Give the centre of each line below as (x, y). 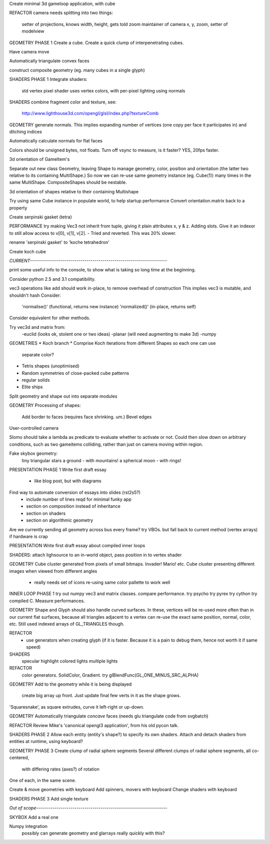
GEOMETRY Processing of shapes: (45, 405)
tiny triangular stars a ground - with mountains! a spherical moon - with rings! (101, 460)
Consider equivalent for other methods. (50, 318)
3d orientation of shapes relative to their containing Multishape (74, 191)
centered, (19, 758)
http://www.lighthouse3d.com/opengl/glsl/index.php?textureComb (90, 113)
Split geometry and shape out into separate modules (63, 396)
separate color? (38, 354)
